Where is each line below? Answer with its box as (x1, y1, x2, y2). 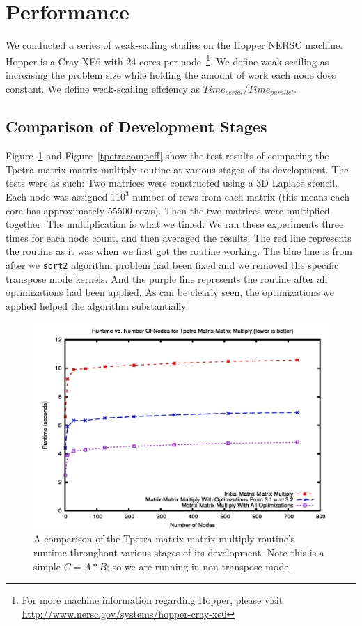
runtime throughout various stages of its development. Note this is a (33, 545, 324, 560)
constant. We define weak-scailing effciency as (6, 81, 200, 95)
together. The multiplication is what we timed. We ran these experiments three (6, 217, 344, 231)
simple (33, 558, 61, 573)
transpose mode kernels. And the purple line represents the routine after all (6, 271, 328, 285)
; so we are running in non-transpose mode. (107, 558, 292, 573)
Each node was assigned (6, 189, 108, 203)
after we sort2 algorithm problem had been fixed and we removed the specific (6, 257, 339, 272)
